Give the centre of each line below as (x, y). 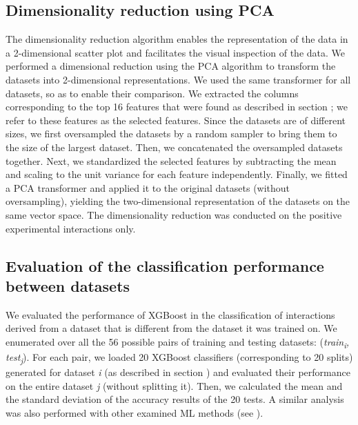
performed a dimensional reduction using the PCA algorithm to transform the (171, 66)
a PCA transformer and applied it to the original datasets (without (148, 187)
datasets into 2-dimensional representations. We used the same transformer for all (178, 79)
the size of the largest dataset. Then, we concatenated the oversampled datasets (174, 147)
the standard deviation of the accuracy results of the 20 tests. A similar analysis (175, 399)
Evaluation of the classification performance (165, 265)
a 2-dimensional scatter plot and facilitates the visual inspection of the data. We (175, 52)
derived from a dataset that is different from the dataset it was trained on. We (171, 328)
